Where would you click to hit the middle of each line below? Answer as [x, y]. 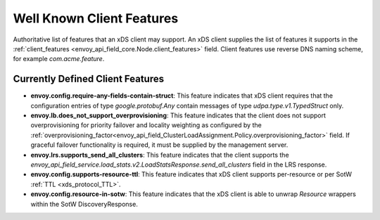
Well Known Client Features [96, 18]
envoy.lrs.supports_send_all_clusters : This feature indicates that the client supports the [160, 155]
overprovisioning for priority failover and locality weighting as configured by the [146, 125]
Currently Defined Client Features [89, 79]
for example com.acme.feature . [59, 59]
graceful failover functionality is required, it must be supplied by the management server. [159, 145]
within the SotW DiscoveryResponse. [84, 204]
